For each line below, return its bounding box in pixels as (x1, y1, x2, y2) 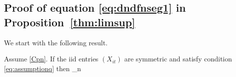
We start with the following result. (4, 37, 108, 47)
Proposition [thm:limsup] (4, 14, 135, 29)
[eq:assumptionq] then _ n (4, 63, 81, 73)
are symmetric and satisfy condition (124, 54, 232, 64)
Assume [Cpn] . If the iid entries (4, 54, 99, 64)
